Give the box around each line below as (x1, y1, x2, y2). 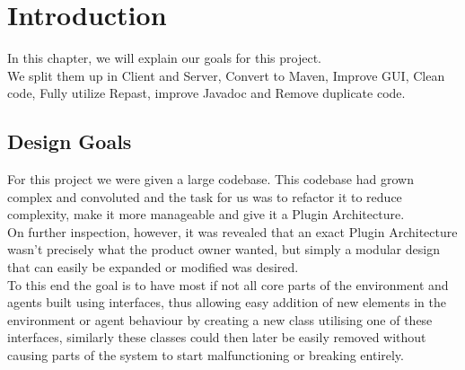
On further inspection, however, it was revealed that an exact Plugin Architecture (7, 222, 458, 241)
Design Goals (7, 128, 132, 155)
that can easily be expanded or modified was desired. (7, 258, 299, 277)
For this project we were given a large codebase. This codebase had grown (7, 170, 414, 189)
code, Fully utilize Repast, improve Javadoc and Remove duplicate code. (7, 84, 406, 102)
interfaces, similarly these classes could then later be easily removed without (7, 328, 426, 347)
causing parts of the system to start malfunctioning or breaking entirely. (7, 346, 404, 365)
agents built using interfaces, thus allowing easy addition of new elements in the (7, 293, 446, 312)
